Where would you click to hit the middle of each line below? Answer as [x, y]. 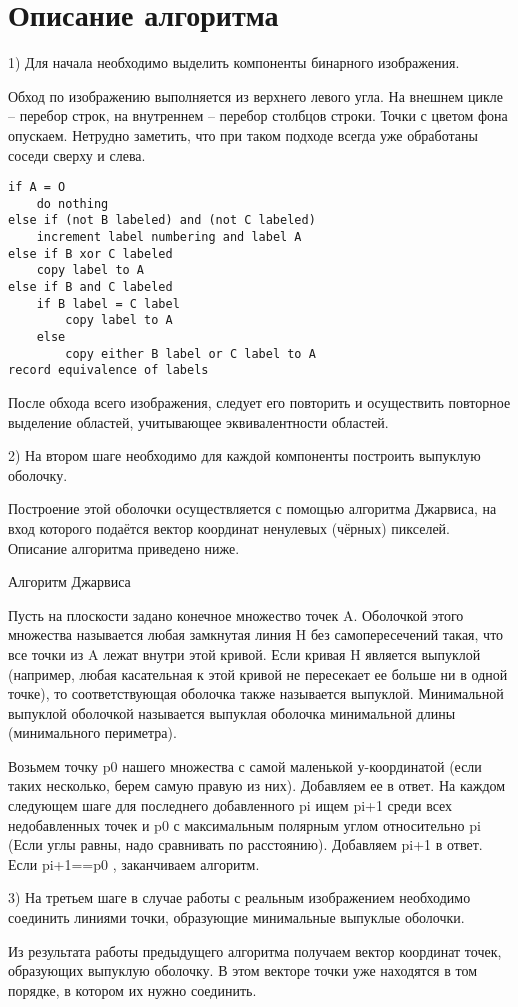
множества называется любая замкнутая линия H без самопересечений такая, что [256, 634]
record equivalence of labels [108, 370]
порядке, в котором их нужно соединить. [132, 989]
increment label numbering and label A [169, 237]
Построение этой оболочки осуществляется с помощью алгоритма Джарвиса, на [252, 508]
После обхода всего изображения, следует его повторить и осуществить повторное [259, 401]
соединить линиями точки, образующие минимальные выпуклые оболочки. [236, 917]
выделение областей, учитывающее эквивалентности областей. [198, 421]
